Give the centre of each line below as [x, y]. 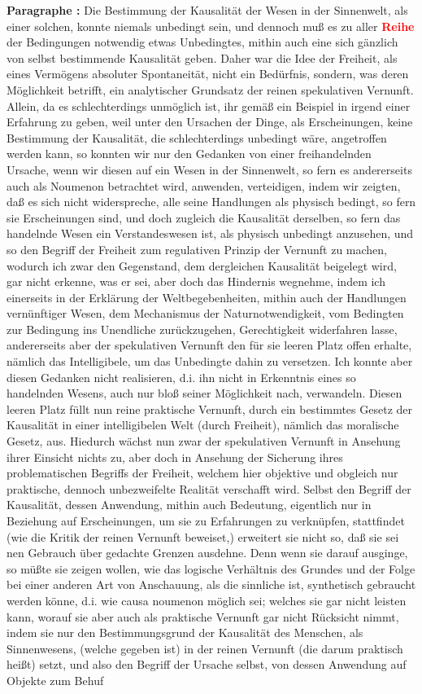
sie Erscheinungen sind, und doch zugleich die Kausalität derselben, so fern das [204, 217]
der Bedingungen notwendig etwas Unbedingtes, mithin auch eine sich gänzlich [202, 42]
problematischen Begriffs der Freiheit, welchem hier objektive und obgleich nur [202, 473]
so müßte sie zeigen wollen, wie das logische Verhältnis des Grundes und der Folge [211, 568]
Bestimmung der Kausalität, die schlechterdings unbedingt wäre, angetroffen [197, 137]
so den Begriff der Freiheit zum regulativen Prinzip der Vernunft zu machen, [197, 249]
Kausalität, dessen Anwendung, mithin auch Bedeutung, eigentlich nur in [189, 505]
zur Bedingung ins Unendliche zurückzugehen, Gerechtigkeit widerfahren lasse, [202, 329]
